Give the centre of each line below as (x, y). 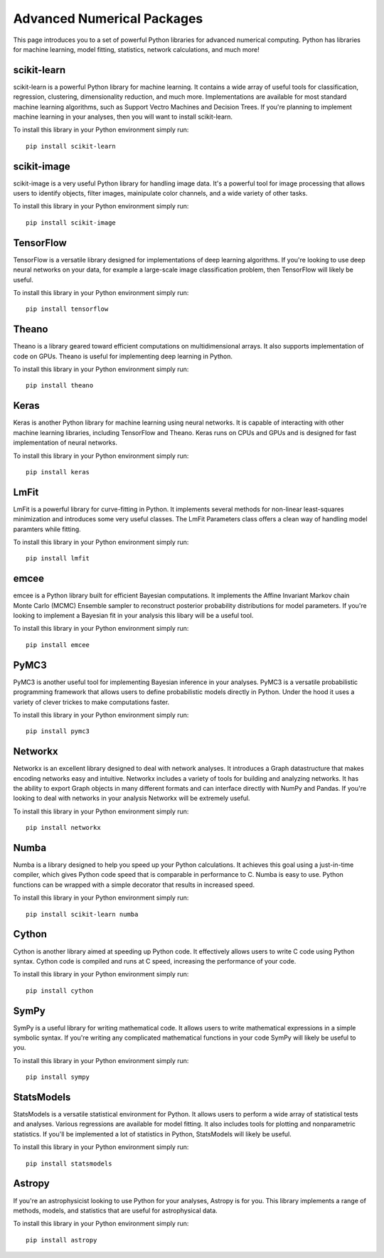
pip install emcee (58, 645)
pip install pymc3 (58, 731)
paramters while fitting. (47, 529)
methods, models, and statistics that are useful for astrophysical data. (116, 1210)
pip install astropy (62, 1240)
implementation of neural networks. (65, 443)
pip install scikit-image (71, 223)
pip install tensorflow (67, 309)
